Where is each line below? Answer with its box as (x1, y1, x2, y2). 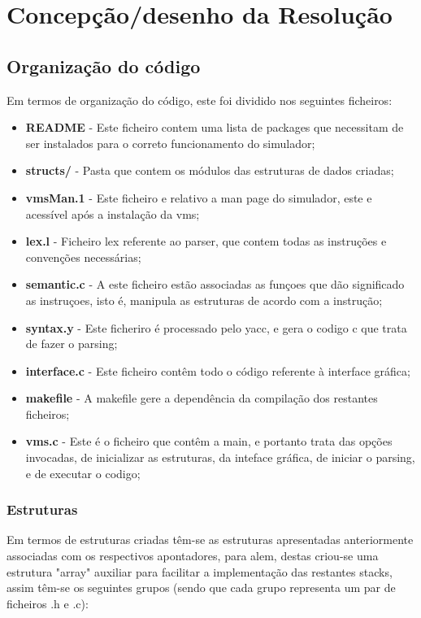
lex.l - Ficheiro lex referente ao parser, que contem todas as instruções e (25, 233, 387, 250)
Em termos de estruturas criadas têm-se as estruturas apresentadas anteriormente (7, 531, 414, 548)
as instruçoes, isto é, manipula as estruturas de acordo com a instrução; (25, 291, 383, 308)
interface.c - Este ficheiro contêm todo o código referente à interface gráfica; (25, 362, 410, 379)
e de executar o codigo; (25, 464, 141, 481)
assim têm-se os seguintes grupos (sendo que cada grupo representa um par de (7, 579, 396, 596)
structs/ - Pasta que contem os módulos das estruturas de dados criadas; (25, 162, 394, 179)
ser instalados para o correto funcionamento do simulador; (25, 134, 315, 151)
